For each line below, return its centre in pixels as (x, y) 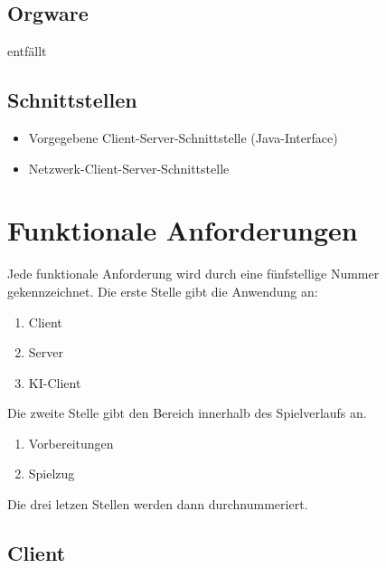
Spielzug (52, 473)
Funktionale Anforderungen (183, 230)
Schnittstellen (72, 100)
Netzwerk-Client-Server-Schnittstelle (129, 168)
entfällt (27, 51)
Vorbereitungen (71, 443)
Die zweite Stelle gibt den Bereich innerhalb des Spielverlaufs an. (187, 413)
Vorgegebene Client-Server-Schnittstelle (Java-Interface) (183, 137)
